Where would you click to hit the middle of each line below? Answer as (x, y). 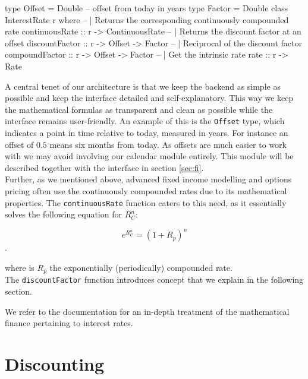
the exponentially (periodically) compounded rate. (141, 267)
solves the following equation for (63, 214)
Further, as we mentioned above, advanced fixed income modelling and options (148, 179)
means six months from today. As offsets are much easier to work (168, 144)
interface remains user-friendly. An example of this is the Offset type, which (145, 121)
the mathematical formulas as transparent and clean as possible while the (139, 109)
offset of (19, 144)
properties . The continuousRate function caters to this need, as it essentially (146, 202)
